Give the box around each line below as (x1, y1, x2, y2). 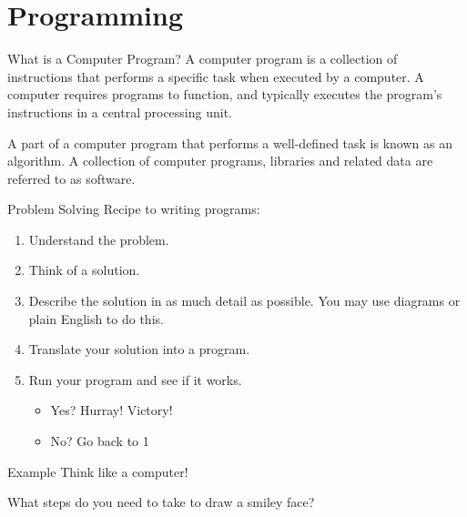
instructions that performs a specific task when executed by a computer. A (7, 66, 424, 86)
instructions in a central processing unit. (7, 102, 233, 121)
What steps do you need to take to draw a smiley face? (7, 492, 315, 512)
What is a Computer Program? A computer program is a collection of (7, 49, 398, 68)
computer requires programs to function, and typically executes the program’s (7, 85, 442, 104)
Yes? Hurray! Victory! (50, 400, 173, 420)
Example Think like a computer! (7, 461, 188, 481)
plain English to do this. (28, 309, 164, 328)
